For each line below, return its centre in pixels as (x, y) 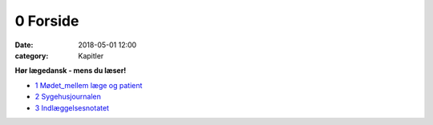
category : (32, 55)
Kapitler (91, 55)
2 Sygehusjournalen (68, 97)
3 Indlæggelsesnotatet (72, 107)
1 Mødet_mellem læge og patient (89, 85)
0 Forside (47, 21)
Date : (24, 45)
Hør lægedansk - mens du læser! (71, 71)
